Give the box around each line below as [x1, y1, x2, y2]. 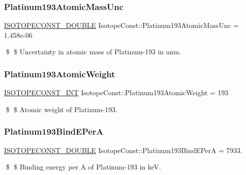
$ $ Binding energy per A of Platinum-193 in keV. [5, 162, 161, 172]
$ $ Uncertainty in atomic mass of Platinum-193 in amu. [5, 46, 181, 57]
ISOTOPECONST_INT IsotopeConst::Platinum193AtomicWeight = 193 [4, 87, 228, 98]
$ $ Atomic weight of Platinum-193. [5, 104, 117, 114]
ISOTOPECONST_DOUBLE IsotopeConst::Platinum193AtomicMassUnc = [4, 20, 239, 30]
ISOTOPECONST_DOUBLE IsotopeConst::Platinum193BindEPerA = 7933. [4, 145, 242, 155]
